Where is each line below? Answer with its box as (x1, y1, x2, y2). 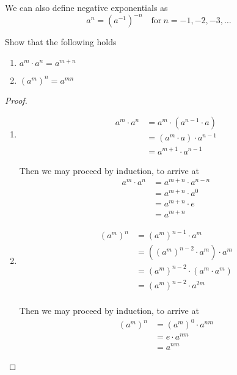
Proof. (5, 93, 27, 106)
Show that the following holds (5, 35, 117, 48)
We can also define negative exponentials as (5, 1, 168, 13)
